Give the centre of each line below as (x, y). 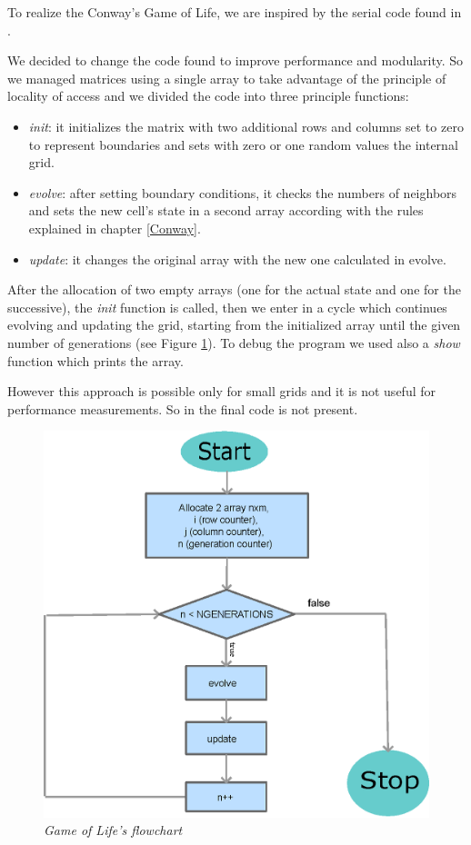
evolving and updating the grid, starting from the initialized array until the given (234, 325)
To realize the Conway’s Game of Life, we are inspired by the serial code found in (235, 12)
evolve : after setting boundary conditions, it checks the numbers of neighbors (243, 192)
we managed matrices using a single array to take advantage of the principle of (227, 78)
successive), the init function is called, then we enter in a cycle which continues (227, 307)
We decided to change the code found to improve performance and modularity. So (235, 60)
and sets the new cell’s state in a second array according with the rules (226, 210)
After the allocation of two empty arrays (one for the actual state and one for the (234, 289)
